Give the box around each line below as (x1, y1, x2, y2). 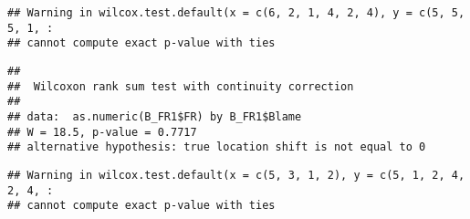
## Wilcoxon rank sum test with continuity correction (7, 79, 354, 93)
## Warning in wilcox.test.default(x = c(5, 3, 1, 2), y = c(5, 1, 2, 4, (7, 168, 465, 182)
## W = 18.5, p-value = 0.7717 (7, 125, 197, 139)
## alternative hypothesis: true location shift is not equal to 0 (7, 141, 426, 154)
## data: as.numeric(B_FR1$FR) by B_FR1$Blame (7, 109, 302, 123)
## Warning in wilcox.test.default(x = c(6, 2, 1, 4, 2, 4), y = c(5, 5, (7, 6, 465, 19)
